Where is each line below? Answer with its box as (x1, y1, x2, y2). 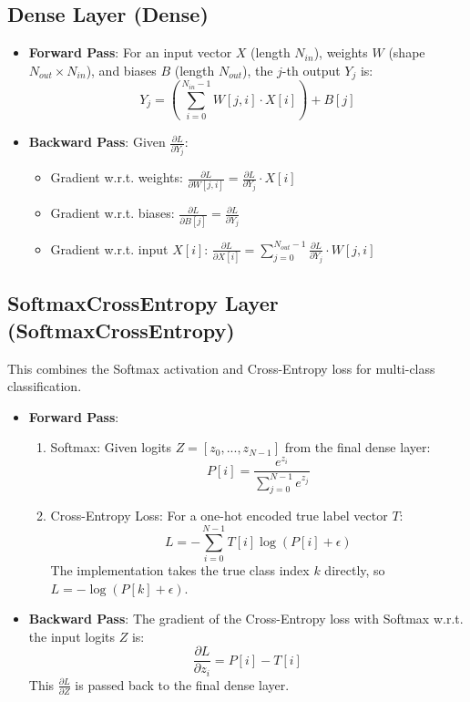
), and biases (86, 60, 157, 79)
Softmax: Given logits (50, 438, 172, 457)
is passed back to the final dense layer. (75, 675, 290, 694)
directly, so (324, 561, 385, 580)
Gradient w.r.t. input (50, 239, 169, 258)
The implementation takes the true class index (50, 561, 310, 580)
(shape (388, 43, 425, 62)
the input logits (28, 626, 116, 645)
